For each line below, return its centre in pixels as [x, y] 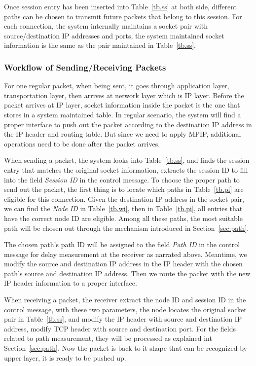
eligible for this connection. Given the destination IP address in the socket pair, [124, 199]
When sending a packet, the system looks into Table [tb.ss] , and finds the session [127, 160]
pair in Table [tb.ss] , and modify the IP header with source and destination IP [123, 319]
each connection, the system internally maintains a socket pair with [106, 26]
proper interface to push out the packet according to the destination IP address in [128, 124]
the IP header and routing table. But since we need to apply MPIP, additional [123, 134]
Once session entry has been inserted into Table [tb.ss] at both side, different [121, 6]
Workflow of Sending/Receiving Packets [85, 67]
